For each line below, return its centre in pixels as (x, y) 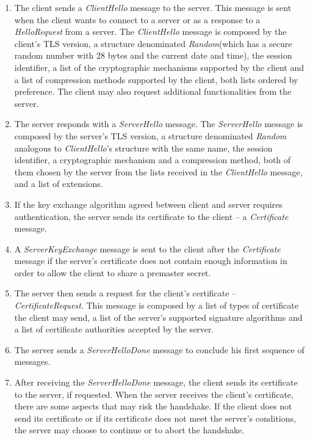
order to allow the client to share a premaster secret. (113, 272)
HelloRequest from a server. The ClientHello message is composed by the (150, 31)
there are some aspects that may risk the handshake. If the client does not (153, 406)
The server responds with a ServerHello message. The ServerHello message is (159, 124)
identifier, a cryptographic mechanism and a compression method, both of (153, 160)
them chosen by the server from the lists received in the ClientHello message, (158, 171)
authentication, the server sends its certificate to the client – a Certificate (151, 216)
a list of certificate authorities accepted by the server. (114, 329)
